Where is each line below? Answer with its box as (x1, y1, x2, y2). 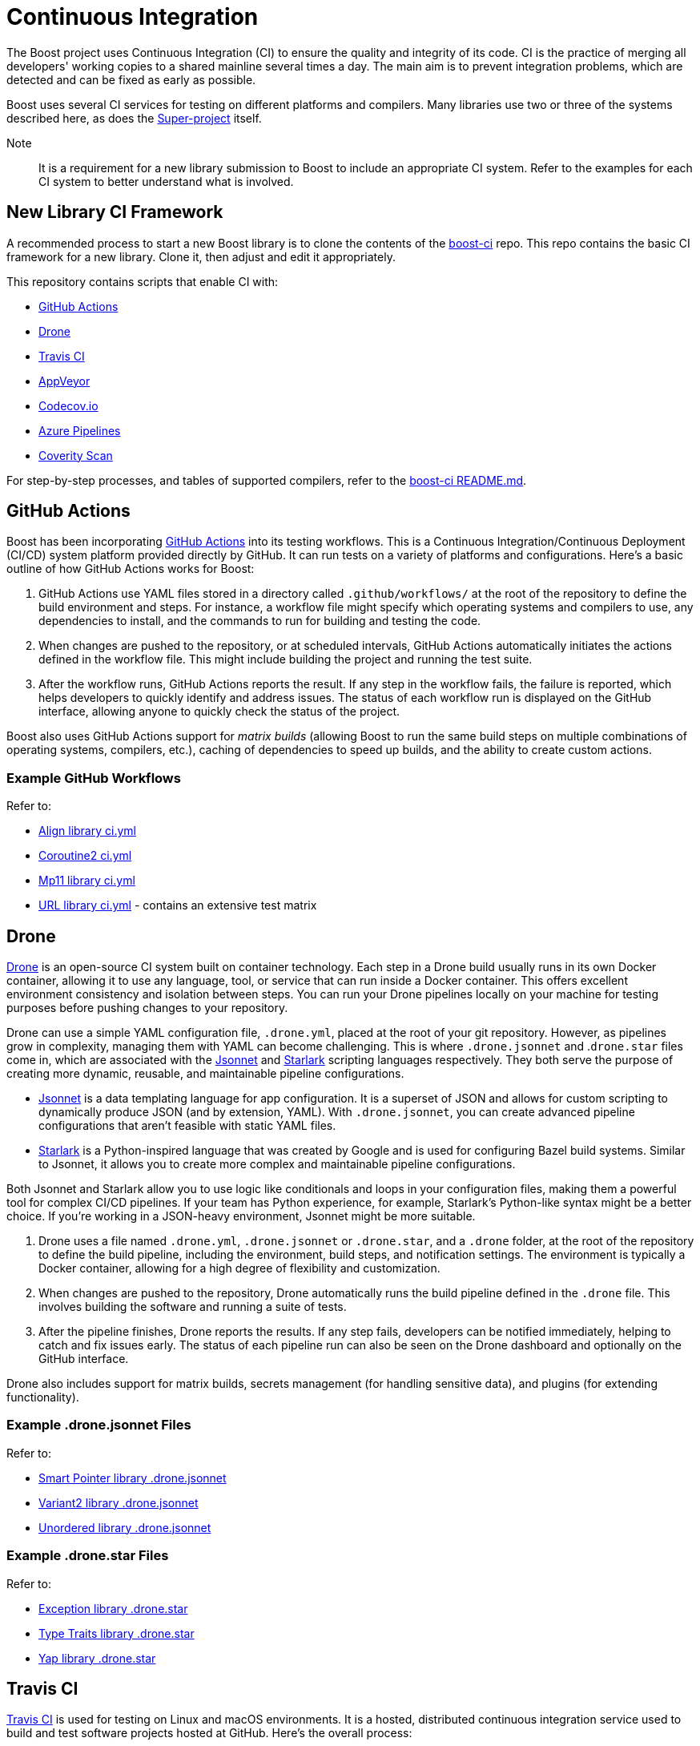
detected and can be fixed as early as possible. (6, 72, 256, 87)
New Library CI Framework (6, 202, 223, 223)
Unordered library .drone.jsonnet (38, 1520, 211, 1534)
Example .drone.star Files (6, 1547, 169, 1564)
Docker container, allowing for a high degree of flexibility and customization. (38, 1261, 441, 1276)
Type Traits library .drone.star (38, 1626, 195, 1640)
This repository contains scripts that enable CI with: (6, 274, 279, 288)
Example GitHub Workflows (6, 769, 181, 786)
